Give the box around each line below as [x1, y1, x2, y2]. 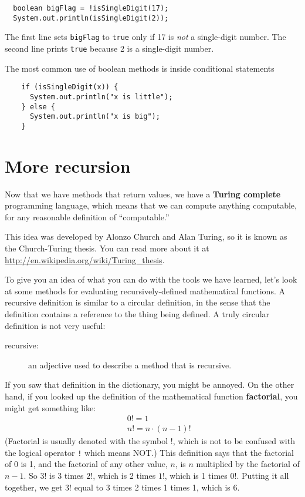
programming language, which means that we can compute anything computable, [5, 199, 297, 211]
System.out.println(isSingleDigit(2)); [13, 14, 169, 22]
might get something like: [5, 401, 96, 414]
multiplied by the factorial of [196, 458, 300, 470]
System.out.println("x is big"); [29, 112, 160, 121]
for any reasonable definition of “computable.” [5, 210, 170, 223]
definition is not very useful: [5, 319, 106, 331]
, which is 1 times [164, 469, 228, 482]
